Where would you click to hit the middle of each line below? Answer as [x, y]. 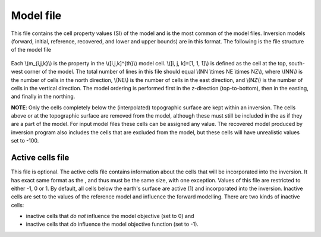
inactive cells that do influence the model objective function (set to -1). [112, 224]
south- [297, 63]
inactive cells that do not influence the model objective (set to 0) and [110, 216]
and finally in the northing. [43, 97]
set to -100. [25, 141]
